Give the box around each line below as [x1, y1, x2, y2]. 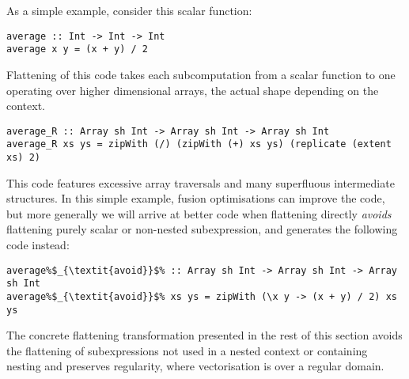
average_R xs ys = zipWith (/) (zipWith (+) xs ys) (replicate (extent [6, 138, 392, 150]
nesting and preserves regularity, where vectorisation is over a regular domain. [6, 358, 384, 374]
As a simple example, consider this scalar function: [6, 2, 252, 18]
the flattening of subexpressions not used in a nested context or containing [6, 342, 368, 358]
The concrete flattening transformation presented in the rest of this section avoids [6, 327, 403, 343]
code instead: [6, 237, 70, 253]
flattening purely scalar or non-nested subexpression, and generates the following [6, 221, 398, 237]
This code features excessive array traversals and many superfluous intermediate [6, 174, 395, 191]
